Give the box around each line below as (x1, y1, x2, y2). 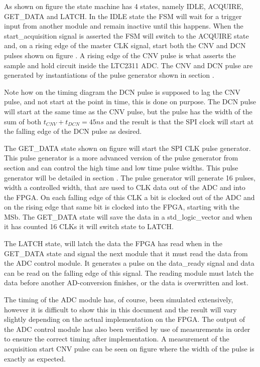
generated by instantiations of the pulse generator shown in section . (4, 70, 214, 80)
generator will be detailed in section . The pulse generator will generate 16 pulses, (4, 172, 255, 182)
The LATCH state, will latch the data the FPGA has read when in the (4, 238, 222, 249)
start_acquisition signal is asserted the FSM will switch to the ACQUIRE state (4, 30, 249, 41)
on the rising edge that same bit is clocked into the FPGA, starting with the (4, 202, 239, 212)
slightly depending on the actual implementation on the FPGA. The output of (4, 314, 245, 324)
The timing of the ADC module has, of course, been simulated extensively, (4, 294, 233, 305)
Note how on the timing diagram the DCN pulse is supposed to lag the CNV (4, 86, 240, 97)
